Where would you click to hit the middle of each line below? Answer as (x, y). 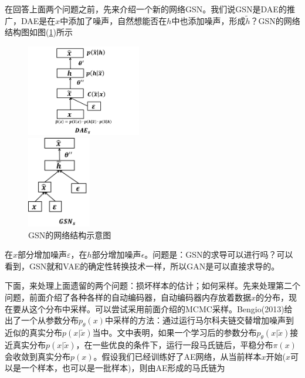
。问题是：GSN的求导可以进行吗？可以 (219, 254)
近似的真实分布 (33, 332)
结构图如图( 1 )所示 (39, 32)
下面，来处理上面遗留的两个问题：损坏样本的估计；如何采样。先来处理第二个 (152, 286)
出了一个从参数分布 (42, 320)
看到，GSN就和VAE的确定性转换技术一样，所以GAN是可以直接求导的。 (142, 266)
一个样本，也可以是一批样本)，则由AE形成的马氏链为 (123, 368)
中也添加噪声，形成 (209, 20)
